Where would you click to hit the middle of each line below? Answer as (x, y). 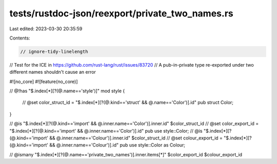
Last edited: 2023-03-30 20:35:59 (46, 29)
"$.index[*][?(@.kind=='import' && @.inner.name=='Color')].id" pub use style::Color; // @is (106, 131)
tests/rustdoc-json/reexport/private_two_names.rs (121, 13)
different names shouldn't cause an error (53, 72)
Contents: (20, 38)
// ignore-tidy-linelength (54, 52)
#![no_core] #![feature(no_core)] (44, 81)
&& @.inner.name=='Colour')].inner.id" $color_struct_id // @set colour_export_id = (136, 138)
